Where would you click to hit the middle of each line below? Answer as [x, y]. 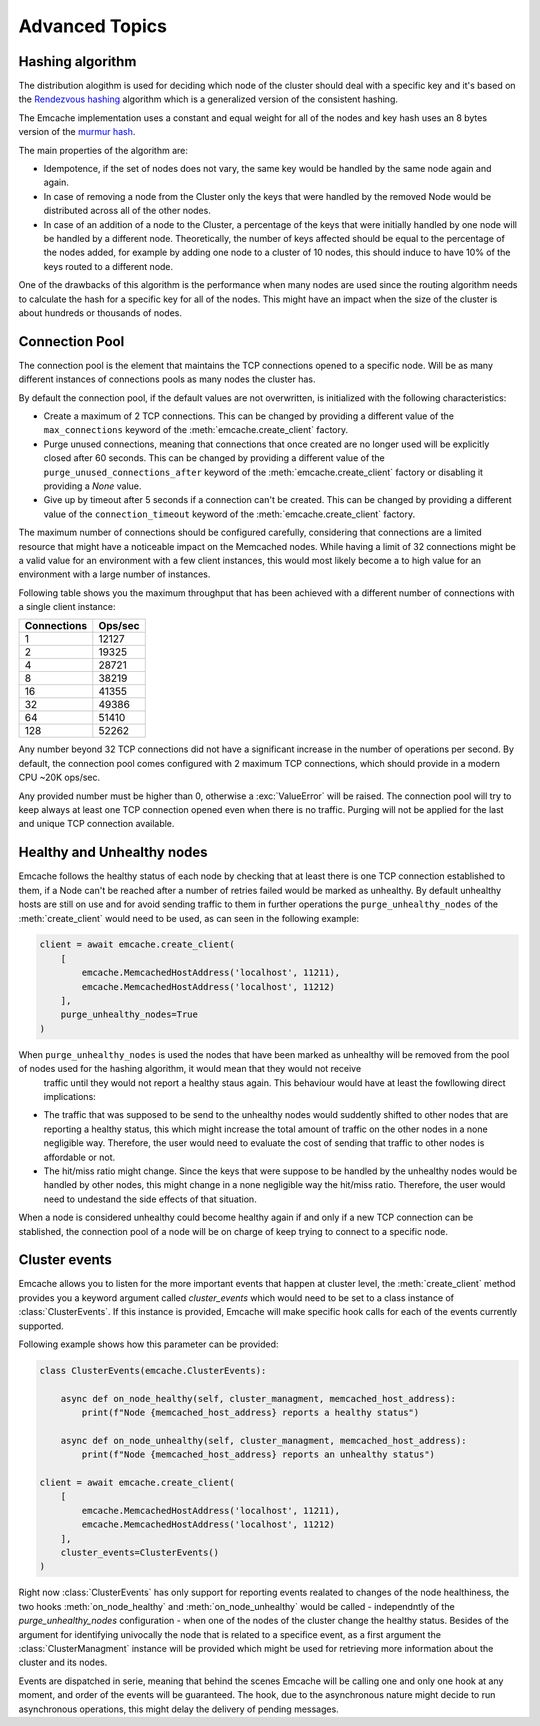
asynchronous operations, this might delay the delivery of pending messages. [178, 1709]
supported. [41, 1326]
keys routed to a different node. [108, 266]
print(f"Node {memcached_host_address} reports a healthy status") [250, 1413]
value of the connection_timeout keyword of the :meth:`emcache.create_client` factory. [229, 514]
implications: [70, 1096]
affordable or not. [79, 1157]
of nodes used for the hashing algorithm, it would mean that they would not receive [190, 1069]
